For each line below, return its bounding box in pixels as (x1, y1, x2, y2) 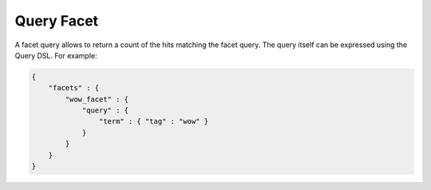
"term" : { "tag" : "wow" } (98, 117, 209, 126)
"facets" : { (48, 84, 100, 93)
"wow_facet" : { (65, 94, 129, 104)
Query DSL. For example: (14, 50, 97, 60)
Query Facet (14, 12, 99, 30)
